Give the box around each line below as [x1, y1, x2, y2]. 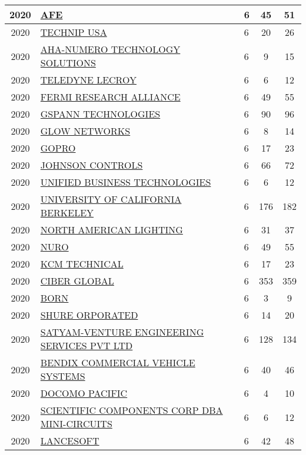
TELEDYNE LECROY [40, 73, 137, 86]
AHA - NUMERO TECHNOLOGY [40, 42, 181, 56]
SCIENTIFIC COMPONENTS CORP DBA [40, 403, 223, 417]
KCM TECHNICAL [40, 257, 124, 270]
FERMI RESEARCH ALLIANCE [40, 90, 181, 103]
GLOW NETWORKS [40, 124, 131, 138]
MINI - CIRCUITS [40, 417, 112, 430]
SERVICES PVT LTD [40, 339, 133, 352]
